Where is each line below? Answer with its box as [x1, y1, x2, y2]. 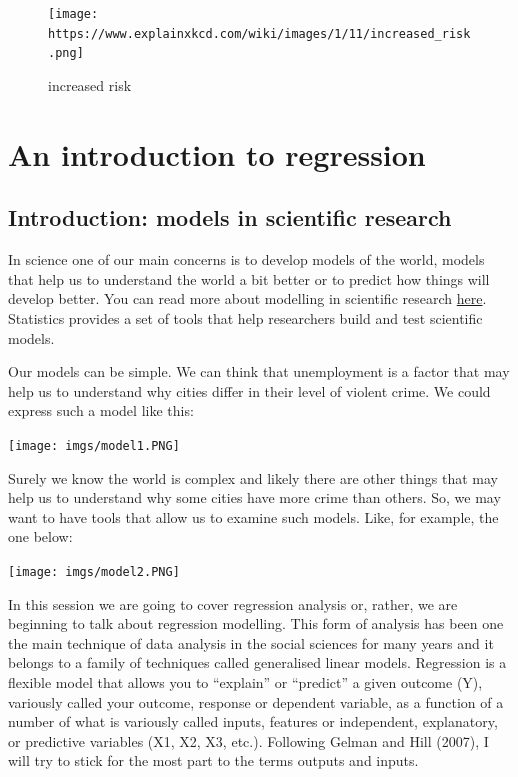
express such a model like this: [8, 400, 194, 421]
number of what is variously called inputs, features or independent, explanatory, [8, 711, 498, 732]
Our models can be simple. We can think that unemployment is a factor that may [8, 361, 510, 382]
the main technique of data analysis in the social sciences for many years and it [8, 632, 494, 653]
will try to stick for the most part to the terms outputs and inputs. [8, 750, 419, 771]
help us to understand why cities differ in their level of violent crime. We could [8, 380, 491, 401]
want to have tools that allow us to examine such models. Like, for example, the [8, 506, 499, 527]
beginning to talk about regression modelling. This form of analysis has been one [8, 613, 504, 634]
